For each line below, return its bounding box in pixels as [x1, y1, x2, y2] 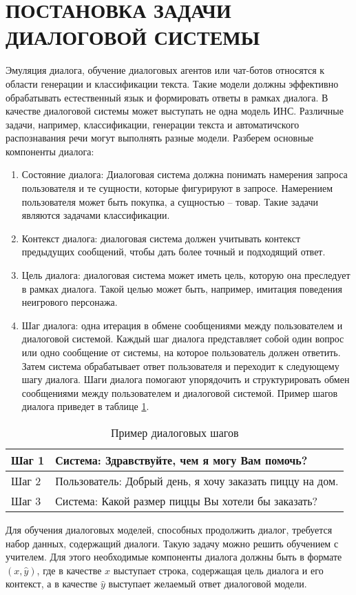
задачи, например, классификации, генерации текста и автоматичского [6, 117, 300, 131]
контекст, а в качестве [6, 576, 98, 591]
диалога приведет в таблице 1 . [21, 399, 149, 413]
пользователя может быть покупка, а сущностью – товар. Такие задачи [21, 194, 319, 208]
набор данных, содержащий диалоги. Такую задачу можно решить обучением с [6, 536, 339, 550]
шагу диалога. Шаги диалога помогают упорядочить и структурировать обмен [21, 372, 350, 387]
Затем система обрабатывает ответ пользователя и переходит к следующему [21, 358, 339, 373]
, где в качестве [36, 563, 102, 577]
